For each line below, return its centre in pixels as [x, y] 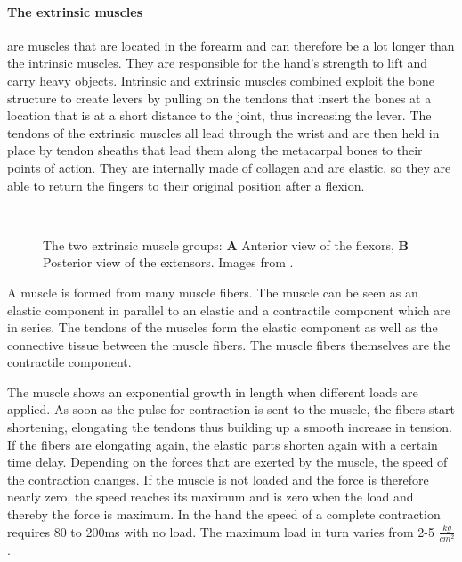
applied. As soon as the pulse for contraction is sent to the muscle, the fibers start [231, 409]
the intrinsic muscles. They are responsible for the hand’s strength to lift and [218, 63]
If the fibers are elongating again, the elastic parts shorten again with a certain [223, 444]
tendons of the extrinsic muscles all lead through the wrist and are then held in [223, 132]
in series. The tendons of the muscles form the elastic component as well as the [223, 327]
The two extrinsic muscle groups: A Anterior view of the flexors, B [226, 244]
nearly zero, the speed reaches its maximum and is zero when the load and [211, 497]
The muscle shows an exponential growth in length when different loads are [213, 391]
